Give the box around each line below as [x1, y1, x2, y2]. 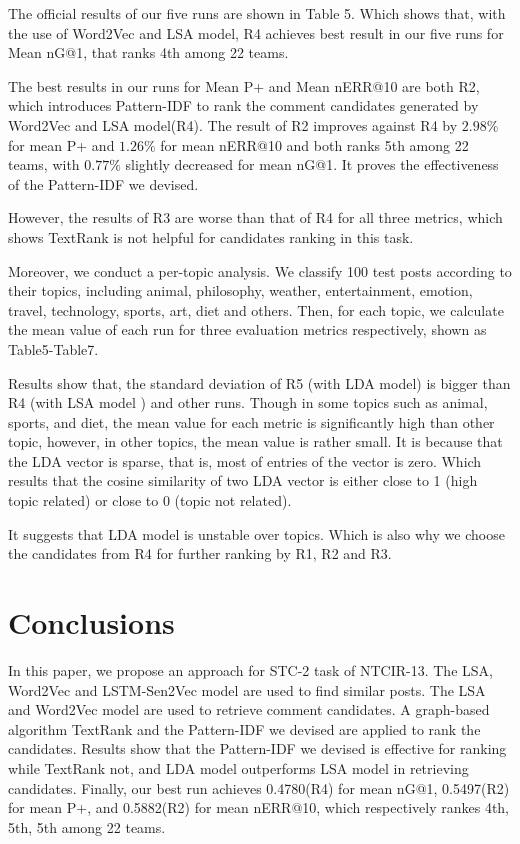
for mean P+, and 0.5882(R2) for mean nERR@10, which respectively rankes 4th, [8, 797, 510, 818]
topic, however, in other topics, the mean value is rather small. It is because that [8, 431, 503, 452]
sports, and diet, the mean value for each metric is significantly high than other [8, 411, 495, 432]
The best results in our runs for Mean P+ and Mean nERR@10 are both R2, [8, 75, 480, 96]
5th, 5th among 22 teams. [8, 816, 166, 837]
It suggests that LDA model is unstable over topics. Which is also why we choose [8, 523, 505, 544]
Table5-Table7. [8, 338, 99, 359]
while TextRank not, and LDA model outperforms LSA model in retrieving [8, 757, 469, 778]
